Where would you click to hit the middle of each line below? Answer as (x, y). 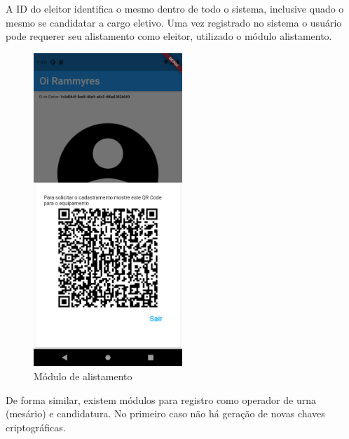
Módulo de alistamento (83, 376)
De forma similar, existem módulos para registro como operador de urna (161, 399)
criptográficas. (36, 427)
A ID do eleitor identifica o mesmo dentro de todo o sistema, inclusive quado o (175, 8)
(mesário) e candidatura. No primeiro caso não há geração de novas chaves (165, 413)
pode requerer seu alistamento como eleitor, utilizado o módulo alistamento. (169, 36)
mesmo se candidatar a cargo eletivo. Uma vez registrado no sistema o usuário (174, 22)
